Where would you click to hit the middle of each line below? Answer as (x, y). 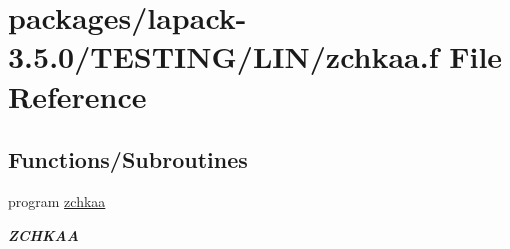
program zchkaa (57, 200)
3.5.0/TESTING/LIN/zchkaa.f (223, 56)
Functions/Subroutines (128, 159)
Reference (77, 95)
